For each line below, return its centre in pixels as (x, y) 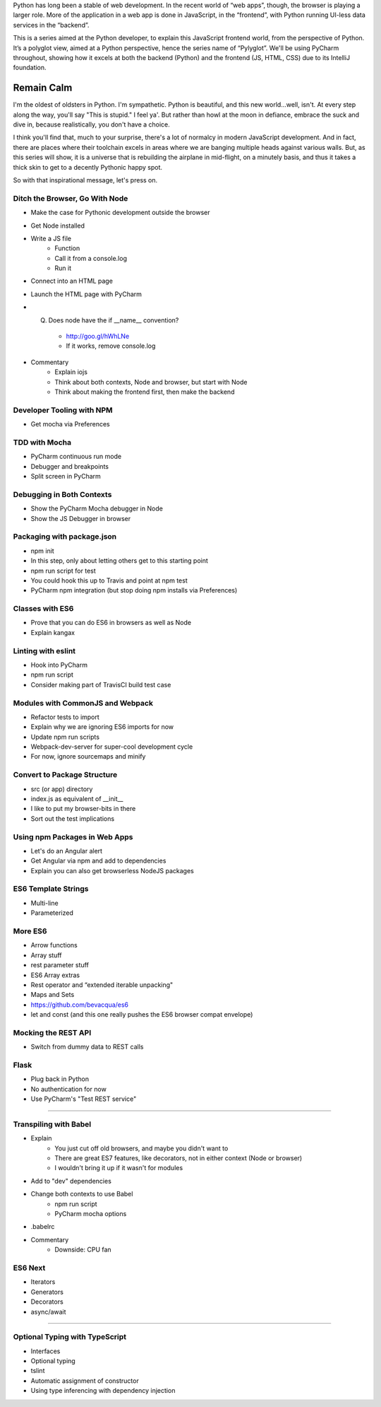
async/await (48, 1312)
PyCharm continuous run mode (76, 457)
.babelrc (43, 1227)
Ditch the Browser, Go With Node (71, 198)
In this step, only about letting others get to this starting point (119, 561)
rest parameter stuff (60, 965)
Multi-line (45, 903)
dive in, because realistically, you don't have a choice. (92, 124)
